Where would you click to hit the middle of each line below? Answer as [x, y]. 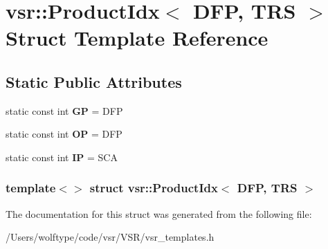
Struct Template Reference [137, 38]
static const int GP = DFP [64, 110]
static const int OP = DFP [64, 134]
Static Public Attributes [94, 81]
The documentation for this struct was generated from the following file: [159, 213]
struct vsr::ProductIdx [154, 188]
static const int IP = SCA [62, 157]
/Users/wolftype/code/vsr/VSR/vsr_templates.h [110, 237]
